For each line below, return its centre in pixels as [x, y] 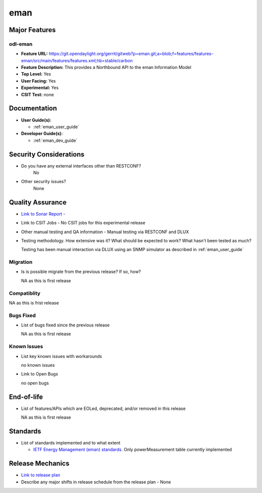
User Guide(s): [36, 120]
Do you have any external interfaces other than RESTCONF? [81, 166]
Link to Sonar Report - [43, 214]
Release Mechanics [39, 464]
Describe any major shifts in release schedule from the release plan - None [96, 482]
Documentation [33, 109]
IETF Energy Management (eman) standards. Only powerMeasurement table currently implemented [133, 450]
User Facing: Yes [38, 81]
